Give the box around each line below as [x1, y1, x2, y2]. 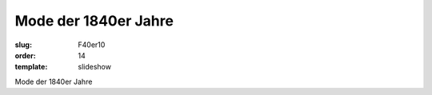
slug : [14, 40, 32, 49]
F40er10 [78, 40, 106, 49]
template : [14, 62, 48, 72]
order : [14, 50, 36, 60]
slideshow [78, 62, 112, 72]
